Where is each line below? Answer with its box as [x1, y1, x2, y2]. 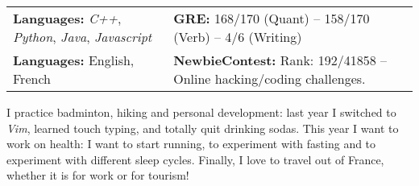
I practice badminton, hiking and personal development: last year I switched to [6, 104, 396, 120]
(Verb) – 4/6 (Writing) [173, 27, 302, 46]
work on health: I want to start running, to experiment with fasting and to [6, 135, 376, 152]
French [13, 69, 51, 88]
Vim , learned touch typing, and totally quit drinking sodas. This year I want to [6, 119, 399, 136]
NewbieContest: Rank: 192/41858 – [173, 51, 387, 69]
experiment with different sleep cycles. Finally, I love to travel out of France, [6, 151, 384, 167]
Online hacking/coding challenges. [173, 69, 366, 88]
